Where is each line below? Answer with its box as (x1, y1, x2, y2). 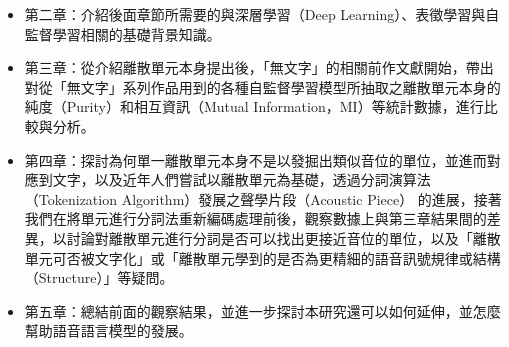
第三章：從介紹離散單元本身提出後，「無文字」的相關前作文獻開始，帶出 (24, 57, 494, 78)
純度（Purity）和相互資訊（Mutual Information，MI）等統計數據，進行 (24, 96, 484, 117)
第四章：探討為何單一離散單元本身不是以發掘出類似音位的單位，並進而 (24, 149, 487, 170)
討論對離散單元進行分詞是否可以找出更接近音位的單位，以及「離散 (66, 227, 501, 248)
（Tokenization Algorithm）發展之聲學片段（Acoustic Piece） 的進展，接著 (24, 188, 502, 209)
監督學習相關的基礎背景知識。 (24, 23, 221, 44)
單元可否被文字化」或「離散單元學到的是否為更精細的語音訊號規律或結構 (24, 247, 501, 268)
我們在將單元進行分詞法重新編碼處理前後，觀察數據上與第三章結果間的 (24, 208, 487, 229)
